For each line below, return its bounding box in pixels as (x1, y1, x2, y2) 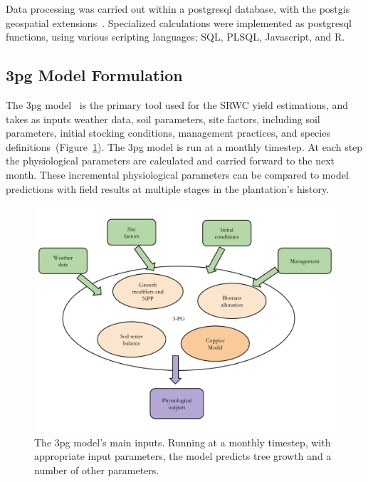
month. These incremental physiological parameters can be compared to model (6, 167, 349, 182)
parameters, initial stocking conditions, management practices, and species (6, 125, 330, 140)
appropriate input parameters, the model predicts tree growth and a (34, 449, 332, 463)
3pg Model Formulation (6, 64, 183, 86)
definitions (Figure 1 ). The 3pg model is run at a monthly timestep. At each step (6, 139, 363, 154)
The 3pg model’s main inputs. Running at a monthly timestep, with (34, 434, 331, 449)
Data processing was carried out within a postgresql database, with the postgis (6, 1, 350, 16)
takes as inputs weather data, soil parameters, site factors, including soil (6, 111, 320, 126)
